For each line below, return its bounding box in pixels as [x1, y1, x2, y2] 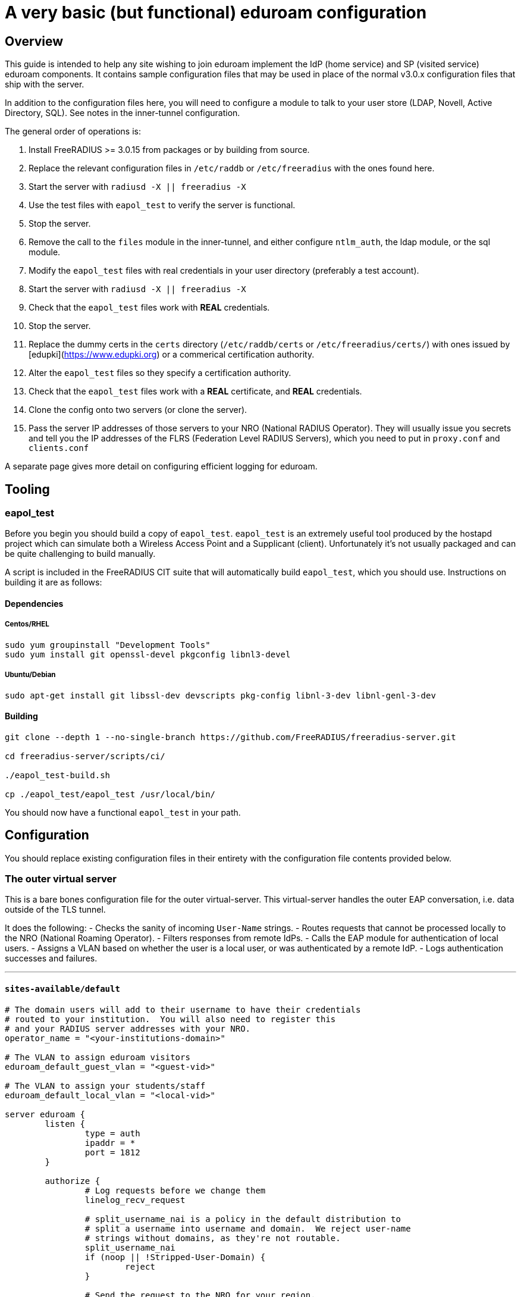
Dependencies [5, 599, 64, 609]
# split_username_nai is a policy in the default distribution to [84, 1214, 401, 1224]
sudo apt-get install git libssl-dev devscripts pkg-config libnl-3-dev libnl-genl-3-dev [5, 690, 436, 700]
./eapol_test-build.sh [5, 770, 111, 780]
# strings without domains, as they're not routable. [84, 1233, 341, 1243]
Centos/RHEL [5, 620, 49, 629]
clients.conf [29, 443, 89, 453]
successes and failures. [5, 953, 98, 964]
